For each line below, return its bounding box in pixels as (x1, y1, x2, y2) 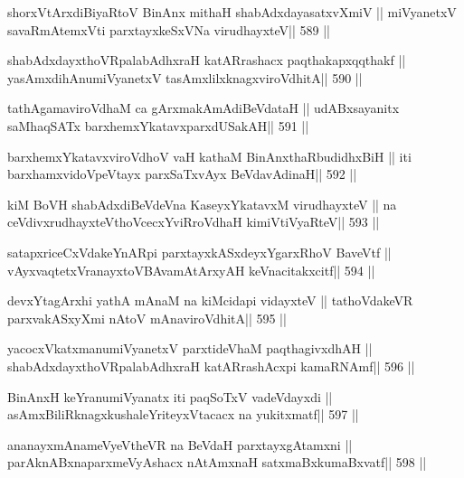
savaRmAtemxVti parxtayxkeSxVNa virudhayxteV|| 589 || (7, 20, 330, 39)
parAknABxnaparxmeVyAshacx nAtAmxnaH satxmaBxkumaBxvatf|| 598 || (7, 453, 427, 472)
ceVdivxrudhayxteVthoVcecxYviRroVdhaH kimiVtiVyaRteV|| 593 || (7, 212, 380, 231)
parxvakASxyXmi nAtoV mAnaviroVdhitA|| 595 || (7, 308, 287, 327)
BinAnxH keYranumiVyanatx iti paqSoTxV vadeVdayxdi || (7, 387, 333, 406)
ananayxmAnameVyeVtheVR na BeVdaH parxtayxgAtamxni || (7, 435, 353, 454)
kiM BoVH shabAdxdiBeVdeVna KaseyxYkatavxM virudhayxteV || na (7, 194, 397, 213)
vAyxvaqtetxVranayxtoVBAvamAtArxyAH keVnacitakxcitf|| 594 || (7, 260, 375, 279)
